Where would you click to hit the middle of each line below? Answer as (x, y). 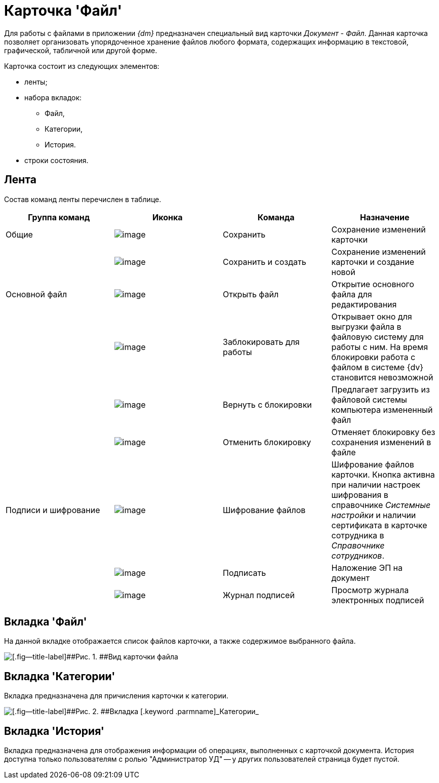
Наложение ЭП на (367, 567)
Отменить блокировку (267, 442)
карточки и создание (373, 262)
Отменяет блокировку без (383, 432)
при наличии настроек (376, 484)
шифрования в (360, 495)
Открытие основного (373, 284)
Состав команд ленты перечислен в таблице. (83, 199)
